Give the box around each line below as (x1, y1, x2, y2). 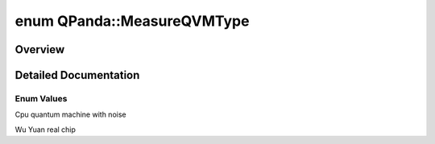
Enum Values (14, 93, 68, 104)
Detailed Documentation (14, 68, 140, 82)
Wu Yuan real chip (14, 125, 77, 134)
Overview (14, 43, 65, 56)
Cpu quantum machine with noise (14, 109, 126, 120)
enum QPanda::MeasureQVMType (14, 12, 250, 30)
